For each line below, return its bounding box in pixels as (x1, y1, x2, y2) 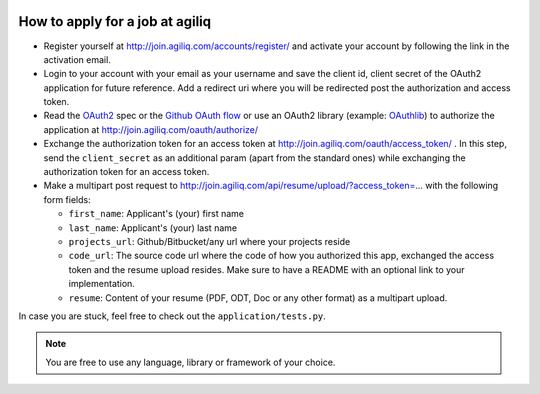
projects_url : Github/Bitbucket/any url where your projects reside (68, 235, 351, 247)
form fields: (43, 193, 91, 205)
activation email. (43, 53, 112, 65)
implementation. (68, 278, 135, 290)
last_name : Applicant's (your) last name (68, 221, 238, 234)
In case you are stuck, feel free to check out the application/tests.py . (18, 310, 327, 322)
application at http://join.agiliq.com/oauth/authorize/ (43, 123, 259, 135)
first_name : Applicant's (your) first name (68, 208, 245, 220)
